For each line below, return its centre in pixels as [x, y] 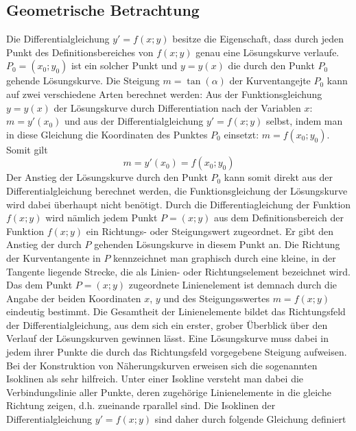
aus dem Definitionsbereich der [278, 218]
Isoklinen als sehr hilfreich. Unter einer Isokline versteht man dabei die [155, 379]
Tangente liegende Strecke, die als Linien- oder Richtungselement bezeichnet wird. [178, 271]
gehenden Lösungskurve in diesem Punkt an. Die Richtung [217, 244]
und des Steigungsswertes [217, 298]
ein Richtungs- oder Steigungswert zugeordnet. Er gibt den [210, 231]
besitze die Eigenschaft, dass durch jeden [258, 39]
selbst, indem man [304, 121]
